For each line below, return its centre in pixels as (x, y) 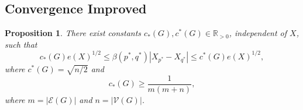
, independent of (258, 33)
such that (21, 44)
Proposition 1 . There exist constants (73, 33)
